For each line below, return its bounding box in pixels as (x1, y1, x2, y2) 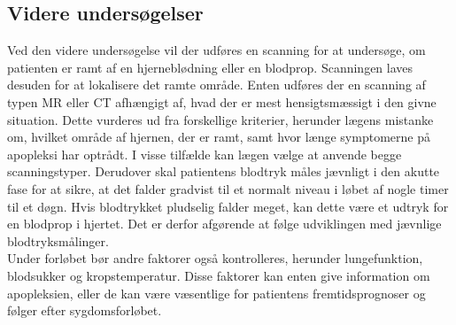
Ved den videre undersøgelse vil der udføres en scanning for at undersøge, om (7, 41, 426, 59)
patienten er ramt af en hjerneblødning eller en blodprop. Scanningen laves (7, 58, 413, 76)
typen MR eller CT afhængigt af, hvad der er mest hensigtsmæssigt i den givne (7, 92, 437, 111)
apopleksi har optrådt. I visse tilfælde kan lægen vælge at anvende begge (7, 144, 402, 163)
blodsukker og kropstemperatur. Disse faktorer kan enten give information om (7, 266, 430, 284)
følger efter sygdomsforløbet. (7, 301, 162, 320)
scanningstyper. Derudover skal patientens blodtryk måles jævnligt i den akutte (7, 162, 440, 181)
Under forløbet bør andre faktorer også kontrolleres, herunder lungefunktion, (7, 249, 423, 267)
